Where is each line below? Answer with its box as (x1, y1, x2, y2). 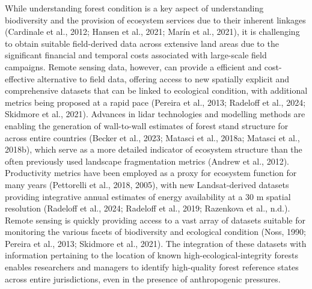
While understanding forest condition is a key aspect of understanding (5, 2, 264, 14)
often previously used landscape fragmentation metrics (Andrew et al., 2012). (5, 154, 289, 167)
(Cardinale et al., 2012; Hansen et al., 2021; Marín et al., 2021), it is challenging (5, 25, 300, 38)
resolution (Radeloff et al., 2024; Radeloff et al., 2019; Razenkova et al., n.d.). (5, 202, 290, 214)
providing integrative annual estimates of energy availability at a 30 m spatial (5, 190, 291, 202)
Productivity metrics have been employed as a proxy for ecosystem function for (5, 166, 297, 179)
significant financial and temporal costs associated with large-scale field (5, 49, 267, 61)
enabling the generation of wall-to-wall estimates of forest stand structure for (5, 119, 289, 132)
